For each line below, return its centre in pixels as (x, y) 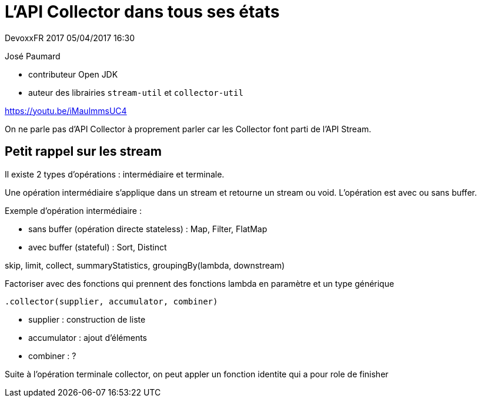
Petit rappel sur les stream (83, 152)
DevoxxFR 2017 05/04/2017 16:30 (70, 38)
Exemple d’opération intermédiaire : (73, 210)
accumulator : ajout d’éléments (88, 337)
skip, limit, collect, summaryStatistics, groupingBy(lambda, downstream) (145, 265)
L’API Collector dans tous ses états (142, 12)
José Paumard (33, 56)
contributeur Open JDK (73, 74)
